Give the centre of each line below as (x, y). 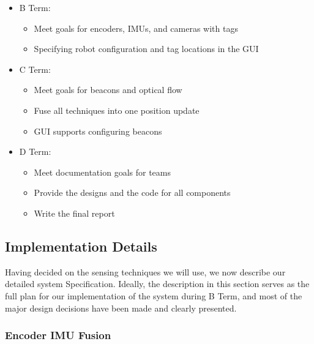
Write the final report (74, 213)
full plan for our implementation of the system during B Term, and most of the (154, 295)
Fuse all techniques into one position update (117, 110)
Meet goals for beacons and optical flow (108, 90)
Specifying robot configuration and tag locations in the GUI (146, 49)
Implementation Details (81, 246)
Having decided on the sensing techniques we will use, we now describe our (145, 271)
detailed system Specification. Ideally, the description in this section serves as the (157, 284)
